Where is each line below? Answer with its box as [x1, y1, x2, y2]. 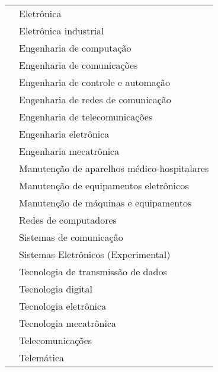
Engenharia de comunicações [19, 58, 138, 72]
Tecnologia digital [19, 282, 93, 295]
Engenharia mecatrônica [19, 144, 120, 158]
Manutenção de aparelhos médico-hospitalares [19, 161, 209, 175]
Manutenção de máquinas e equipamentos [19, 196, 192, 209]
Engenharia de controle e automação [19, 75, 170, 89]
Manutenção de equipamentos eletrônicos [19, 179, 189, 192]
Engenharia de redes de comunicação [19, 93, 171, 106]
